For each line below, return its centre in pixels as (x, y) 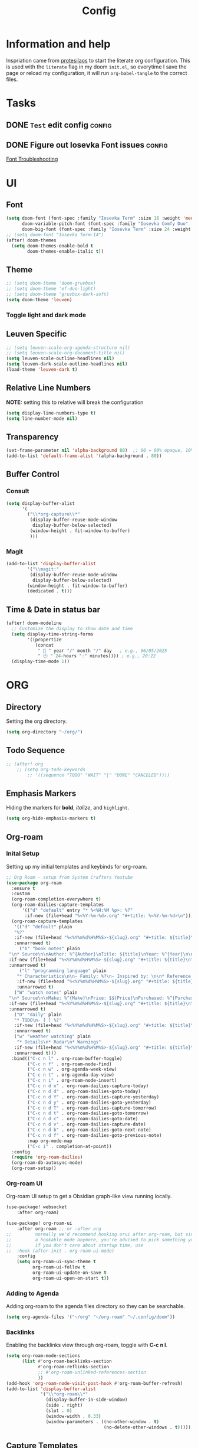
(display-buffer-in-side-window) (87, 1400)
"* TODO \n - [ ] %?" (38, 1020)
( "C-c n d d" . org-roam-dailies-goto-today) (84, 1091)
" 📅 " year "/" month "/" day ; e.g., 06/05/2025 (102, 651)
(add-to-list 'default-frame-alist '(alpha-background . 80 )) (84, 456)
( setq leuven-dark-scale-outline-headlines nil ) (67, 364)
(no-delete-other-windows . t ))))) (147, 1427)
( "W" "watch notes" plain (46, 993)
